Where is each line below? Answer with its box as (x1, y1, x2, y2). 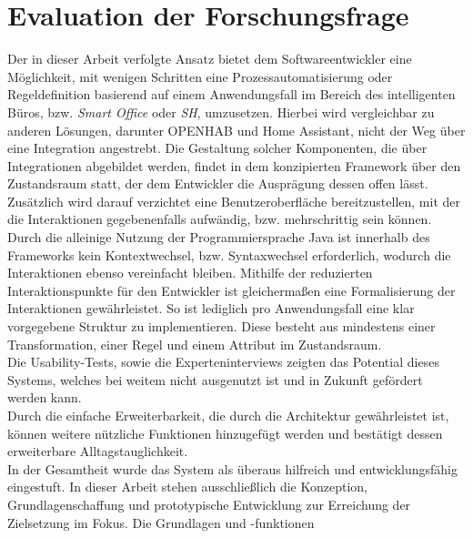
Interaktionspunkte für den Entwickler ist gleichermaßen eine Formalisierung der (7, 280, 456, 299)
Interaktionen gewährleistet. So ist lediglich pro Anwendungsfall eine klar (7, 299, 415, 318)
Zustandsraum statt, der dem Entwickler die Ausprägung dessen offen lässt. (7, 174, 428, 193)
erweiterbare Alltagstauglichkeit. (7, 442, 188, 461)
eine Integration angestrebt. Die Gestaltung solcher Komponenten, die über (7, 138, 428, 157)
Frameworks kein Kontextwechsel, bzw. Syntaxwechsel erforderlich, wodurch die (7, 245, 451, 264)
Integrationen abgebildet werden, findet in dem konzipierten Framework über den (7, 156, 461, 175)
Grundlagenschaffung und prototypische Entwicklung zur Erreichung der (7, 494, 411, 513)
